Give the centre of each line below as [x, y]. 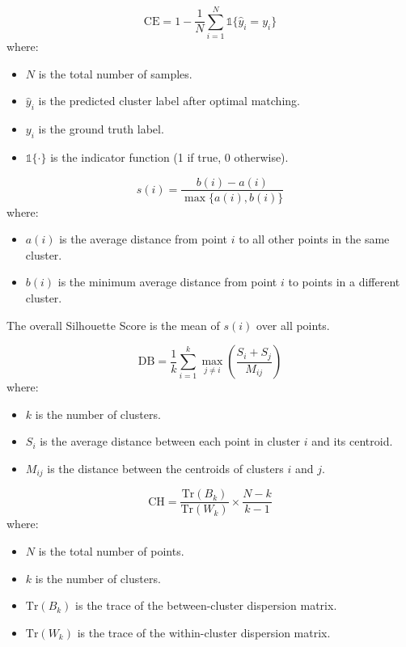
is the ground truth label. [101, 129]
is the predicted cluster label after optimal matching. [169, 101]
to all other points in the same [314, 239]
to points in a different [344, 282]
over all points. [293, 325]
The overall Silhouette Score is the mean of [113, 325]
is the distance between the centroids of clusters [165, 468]
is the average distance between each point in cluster [170, 441]
